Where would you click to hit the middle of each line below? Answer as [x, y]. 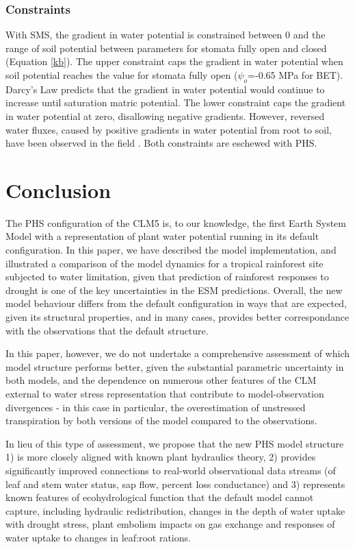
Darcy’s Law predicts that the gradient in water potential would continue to [165, 89]
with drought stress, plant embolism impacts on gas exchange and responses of [170, 524]
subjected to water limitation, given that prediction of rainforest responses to [167, 277]
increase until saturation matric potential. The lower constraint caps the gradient [176, 102]
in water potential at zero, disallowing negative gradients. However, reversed [165, 115]
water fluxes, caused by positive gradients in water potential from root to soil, [169, 129]
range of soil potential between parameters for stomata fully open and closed [166, 48]
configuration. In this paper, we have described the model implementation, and [171, 250]
